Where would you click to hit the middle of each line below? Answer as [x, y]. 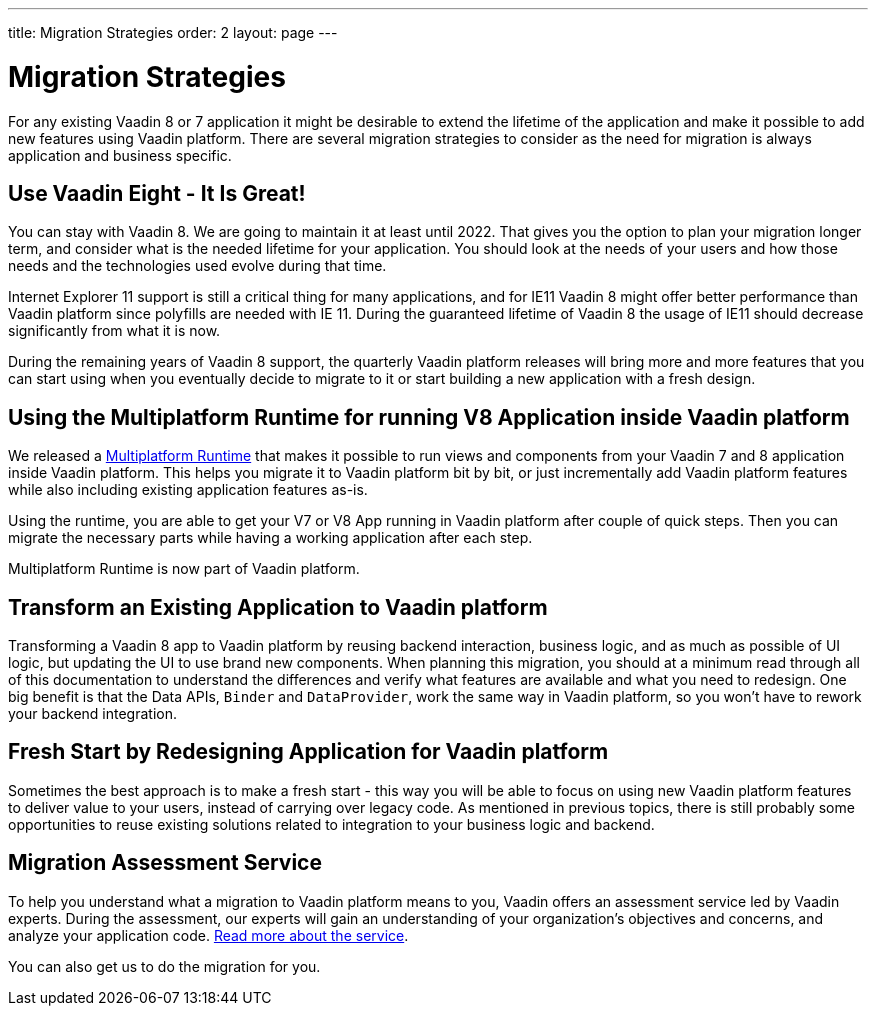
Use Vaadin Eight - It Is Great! [157, 193]
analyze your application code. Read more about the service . [208, 935]
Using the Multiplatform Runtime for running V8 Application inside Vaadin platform [429, 417]
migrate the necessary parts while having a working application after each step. [270, 538]
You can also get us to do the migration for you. [164, 966]
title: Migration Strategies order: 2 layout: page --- [173, 32]
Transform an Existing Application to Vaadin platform [278, 607]
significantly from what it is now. [114, 331]
